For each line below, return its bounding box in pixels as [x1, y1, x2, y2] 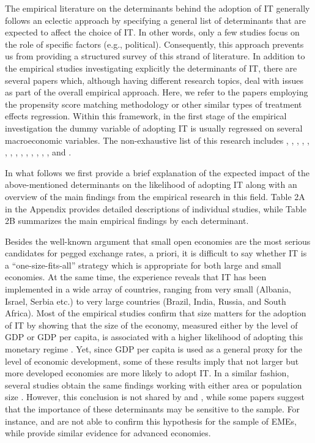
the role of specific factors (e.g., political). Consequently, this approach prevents [5, 37, 304, 50]
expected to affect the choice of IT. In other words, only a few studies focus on [5, 26, 300, 39]
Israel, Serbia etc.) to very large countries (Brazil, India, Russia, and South [5, 294, 286, 307]
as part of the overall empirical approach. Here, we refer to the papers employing [5, 86, 308, 99]
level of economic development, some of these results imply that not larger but [5, 354, 299, 367]
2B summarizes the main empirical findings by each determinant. [5, 214, 249, 227]
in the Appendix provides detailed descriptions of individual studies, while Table [5, 202, 306, 215]
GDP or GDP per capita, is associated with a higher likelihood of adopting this [5, 330, 303, 343]
